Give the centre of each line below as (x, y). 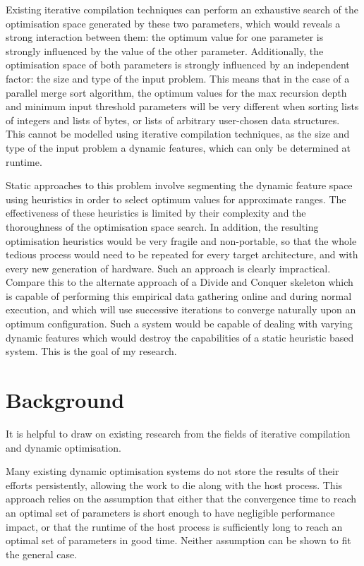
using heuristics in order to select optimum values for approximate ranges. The (176, 199)
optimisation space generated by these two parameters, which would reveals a (173, 23)
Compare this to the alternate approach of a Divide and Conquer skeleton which (180, 282)
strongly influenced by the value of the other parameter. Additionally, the (165, 50)
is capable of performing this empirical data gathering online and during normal (179, 295)
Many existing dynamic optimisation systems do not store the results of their (172, 471)
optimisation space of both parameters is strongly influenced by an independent (178, 65)
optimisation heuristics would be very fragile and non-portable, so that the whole (181, 240)
